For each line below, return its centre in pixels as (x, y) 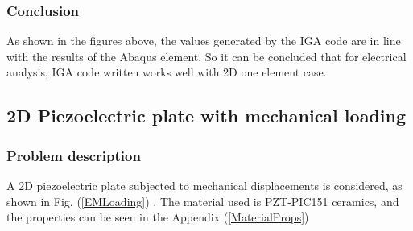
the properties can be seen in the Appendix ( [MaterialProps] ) (158, 217)
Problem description (74, 155)
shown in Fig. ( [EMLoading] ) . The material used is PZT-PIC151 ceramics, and (203, 201)
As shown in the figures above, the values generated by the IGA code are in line (204, 41)
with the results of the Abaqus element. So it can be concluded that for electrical (206, 56)
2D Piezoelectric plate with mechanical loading (206, 115)
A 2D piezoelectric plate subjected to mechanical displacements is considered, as (204, 185)
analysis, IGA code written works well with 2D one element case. (167, 72)
